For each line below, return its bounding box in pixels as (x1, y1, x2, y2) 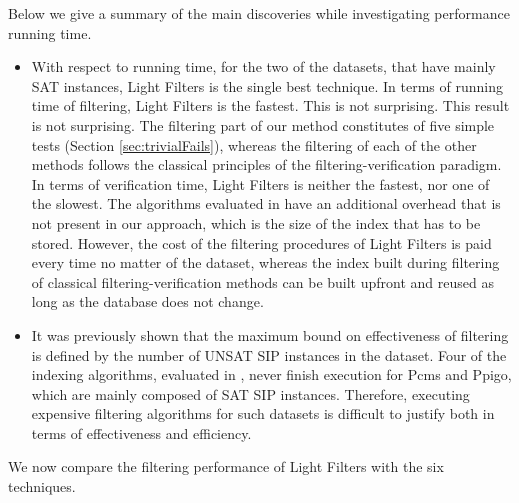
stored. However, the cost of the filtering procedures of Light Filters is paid (31, 232, 492, 253)
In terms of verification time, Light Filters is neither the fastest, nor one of (31, 173, 490, 194)
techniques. (8, 476, 76, 497)
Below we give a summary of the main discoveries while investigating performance (8, 3, 510, 23)
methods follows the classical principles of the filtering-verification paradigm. (31, 154, 502, 175)
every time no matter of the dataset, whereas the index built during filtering (31, 252, 500, 273)
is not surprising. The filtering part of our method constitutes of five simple (31, 114, 495, 135)
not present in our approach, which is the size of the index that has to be (31, 212, 481, 233)
